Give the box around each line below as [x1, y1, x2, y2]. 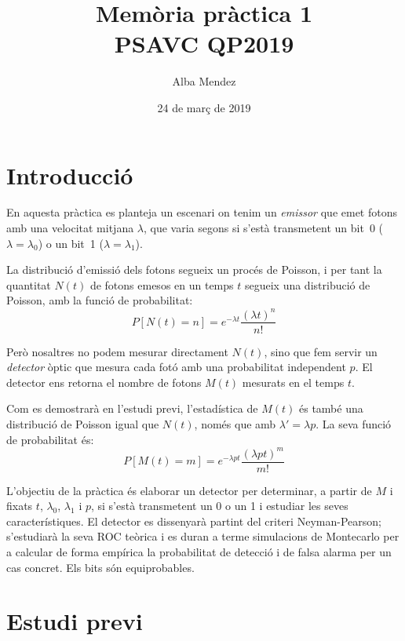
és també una [298, 400, 363, 417]
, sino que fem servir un [264, 343, 378, 359]
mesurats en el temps [242, 373, 345, 390]
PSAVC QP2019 [114, 27, 294, 60]
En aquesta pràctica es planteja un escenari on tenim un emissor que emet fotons [6, 204, 397, 220]
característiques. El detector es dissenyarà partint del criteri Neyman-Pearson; [6, 512, 381, 529]
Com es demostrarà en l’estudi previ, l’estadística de [6, 400, 258, 417]
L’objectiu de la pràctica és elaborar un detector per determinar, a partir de [6, 482, 372, 498]
